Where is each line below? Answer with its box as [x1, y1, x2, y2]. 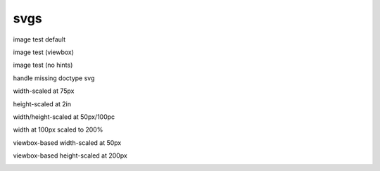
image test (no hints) [13, 61, 73, 70]
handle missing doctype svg [13, 74, 95, 82]
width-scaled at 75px [13, 87, 75, 95]
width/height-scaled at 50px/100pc [13, 113, 115, 121]
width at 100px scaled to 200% [13, 125, 103, 134]
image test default [13, 35, 66, 44]
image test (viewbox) [13, 48, 74, 56]
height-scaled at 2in [13, 99, 72, 108]
